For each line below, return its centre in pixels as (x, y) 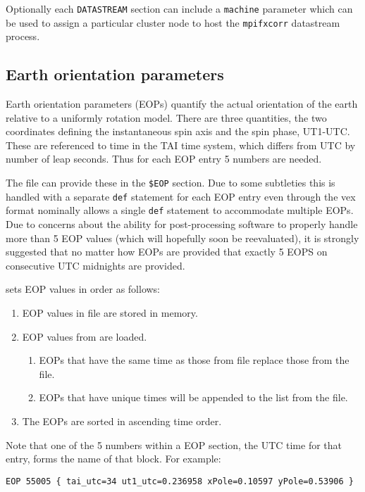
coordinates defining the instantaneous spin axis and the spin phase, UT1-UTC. (178, 131)
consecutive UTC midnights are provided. (95, 265)
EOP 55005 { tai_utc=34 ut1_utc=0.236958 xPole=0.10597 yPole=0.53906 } (180, 481)
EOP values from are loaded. (85, 336)
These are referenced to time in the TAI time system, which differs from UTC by (181, 145)
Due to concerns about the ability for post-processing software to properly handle (182, 224)
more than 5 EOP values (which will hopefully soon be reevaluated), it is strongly (182, 238)
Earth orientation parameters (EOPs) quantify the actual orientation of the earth (182, 104)
